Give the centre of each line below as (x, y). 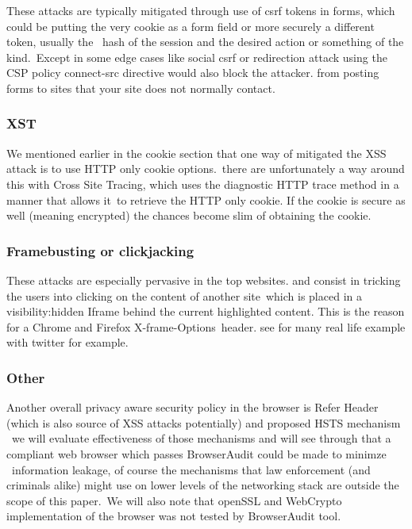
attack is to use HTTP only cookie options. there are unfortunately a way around (206, 169)
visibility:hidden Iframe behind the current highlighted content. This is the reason (206, 311)
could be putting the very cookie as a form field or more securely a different (191, 26)
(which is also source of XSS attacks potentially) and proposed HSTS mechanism (204, 422)
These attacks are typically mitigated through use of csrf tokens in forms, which (201, 10)
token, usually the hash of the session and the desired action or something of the (205, 42)
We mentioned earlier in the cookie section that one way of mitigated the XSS (196, 153)
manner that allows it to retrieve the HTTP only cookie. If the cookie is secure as (206, 199)
